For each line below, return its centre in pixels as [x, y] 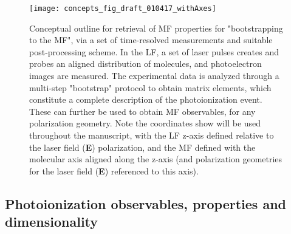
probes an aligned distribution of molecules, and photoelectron [145, 64]
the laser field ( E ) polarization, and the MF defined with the [142, 147]
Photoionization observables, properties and [145, 203]
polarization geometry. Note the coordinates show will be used [145, 123]
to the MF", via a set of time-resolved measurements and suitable [151, 40]
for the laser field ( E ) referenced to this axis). [114, 170]
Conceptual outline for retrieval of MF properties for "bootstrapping [156, 28]
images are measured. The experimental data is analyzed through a [154, 76]
